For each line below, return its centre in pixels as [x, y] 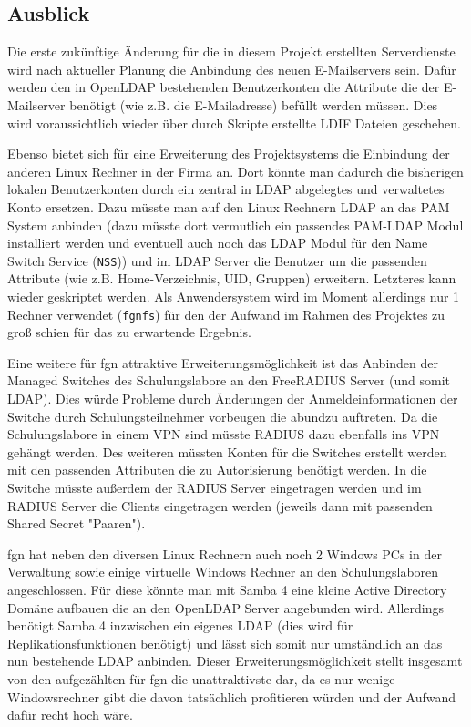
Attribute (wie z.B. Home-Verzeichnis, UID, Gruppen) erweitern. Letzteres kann [232, 278]
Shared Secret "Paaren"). [77, 523]
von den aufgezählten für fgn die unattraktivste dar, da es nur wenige [201, 678]
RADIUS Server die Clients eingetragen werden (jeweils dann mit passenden [220, 505]
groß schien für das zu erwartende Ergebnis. [129, 332]
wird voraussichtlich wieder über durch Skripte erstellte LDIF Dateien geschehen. [234, 123]
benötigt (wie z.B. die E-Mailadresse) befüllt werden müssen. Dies [254, 104]
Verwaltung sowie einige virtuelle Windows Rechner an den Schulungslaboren [223, 572]
